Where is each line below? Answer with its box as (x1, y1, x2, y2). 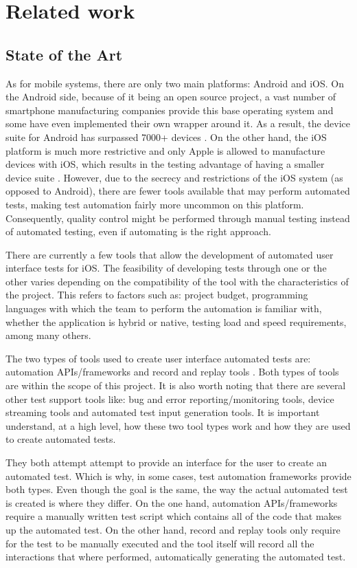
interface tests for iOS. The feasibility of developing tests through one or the (5, 261, 327, 275)
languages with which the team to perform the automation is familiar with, (5, 301, 322, 316)
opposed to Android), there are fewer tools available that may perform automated (5, 184, 350, 198)
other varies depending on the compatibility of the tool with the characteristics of (5, 274, 349, 288)
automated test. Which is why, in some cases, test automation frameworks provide (5, 468, 352, 483)
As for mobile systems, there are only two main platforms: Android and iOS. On (5, 76, 344, 90)
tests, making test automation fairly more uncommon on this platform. (5, 197, 304, 211)
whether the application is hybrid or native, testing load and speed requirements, (5, 314, 347, 329)
